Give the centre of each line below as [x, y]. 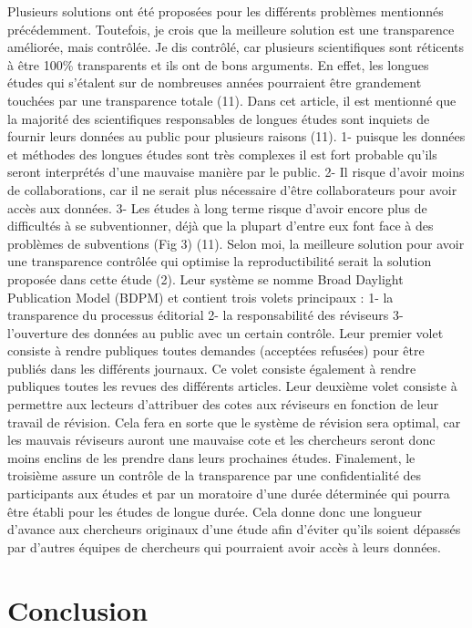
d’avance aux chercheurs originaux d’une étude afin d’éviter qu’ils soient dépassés [234, 529]
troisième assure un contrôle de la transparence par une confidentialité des [215, 475]
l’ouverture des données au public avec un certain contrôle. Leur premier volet [226, 332]
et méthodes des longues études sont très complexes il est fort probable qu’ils [222, 154]
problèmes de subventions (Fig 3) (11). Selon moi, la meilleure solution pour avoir [236, 243]
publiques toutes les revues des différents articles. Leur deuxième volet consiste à [232, 386]
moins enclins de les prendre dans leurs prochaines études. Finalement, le [211, 457]
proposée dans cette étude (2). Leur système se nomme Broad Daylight [205, 278]
